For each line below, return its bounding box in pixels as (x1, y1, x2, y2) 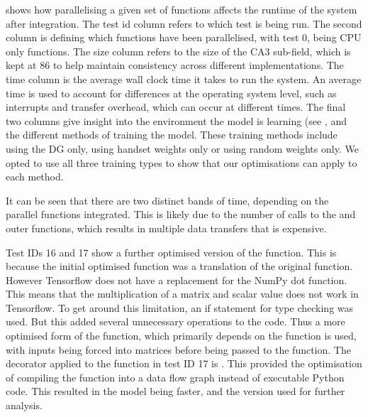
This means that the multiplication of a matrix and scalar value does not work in (6, 286, 359, 301)
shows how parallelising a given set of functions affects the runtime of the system (6, 2, 357, 16)
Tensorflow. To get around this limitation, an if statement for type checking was (6, 300, 354, 315)
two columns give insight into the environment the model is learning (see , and (6, 113, 347, 128)
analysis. (6, 398, 43, 413)
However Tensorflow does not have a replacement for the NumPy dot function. (6, 272, 347, 287)
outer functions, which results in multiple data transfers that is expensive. (6, 220, 327, 235)
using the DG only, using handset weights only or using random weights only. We (6, 141, 359, 156)
